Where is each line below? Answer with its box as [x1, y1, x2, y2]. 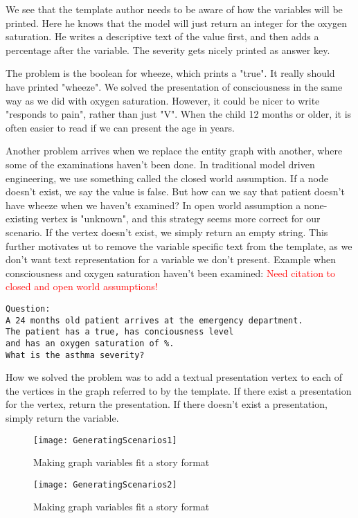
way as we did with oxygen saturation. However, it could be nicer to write [6, 93, 320, 107]
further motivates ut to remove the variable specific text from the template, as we [6, 238, 352, 253]
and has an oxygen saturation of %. [6, 338, 174, 348]
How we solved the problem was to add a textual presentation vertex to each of [6, 370, 343, 384]
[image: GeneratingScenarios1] [33, 435, 177, 445]
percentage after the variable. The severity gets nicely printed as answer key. [6, 42, 330, 57]
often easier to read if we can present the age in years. [6, 120, 235, 134]
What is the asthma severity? [6, 350, 145, 360]
